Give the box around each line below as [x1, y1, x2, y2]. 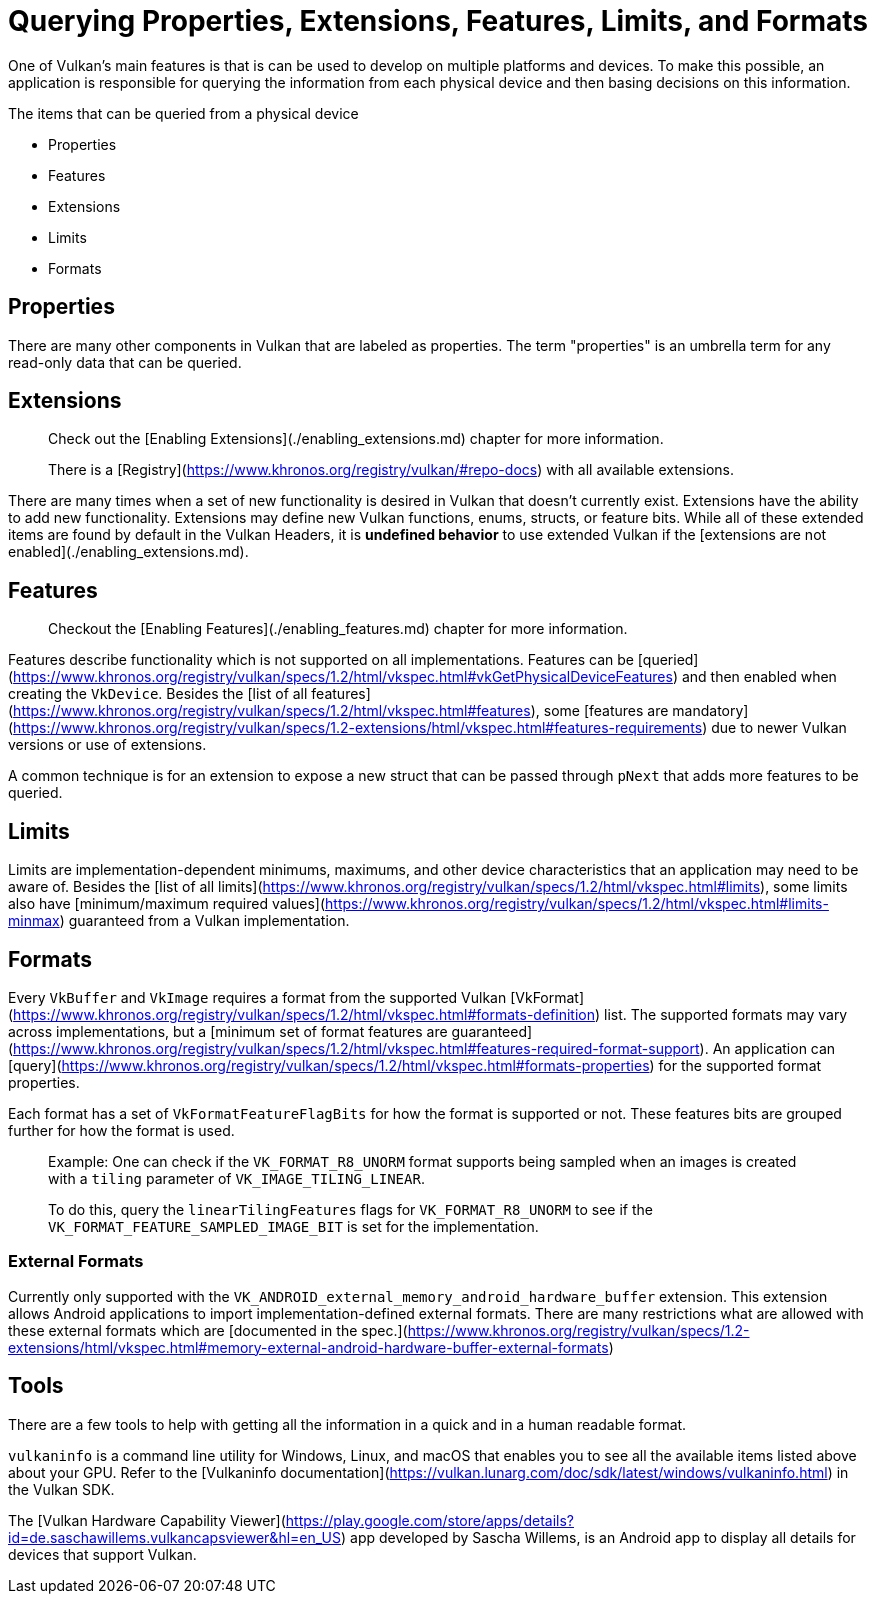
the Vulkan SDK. [8, 1480, 115, 1498]
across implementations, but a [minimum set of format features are [8, 1022, 448, 1040]
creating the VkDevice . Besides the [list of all [8, 685, 308, 703]
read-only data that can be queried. [8, 353, 242, 371]
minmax [8, 912, 60, 930]
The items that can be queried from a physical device [8, 104, 359, 122]
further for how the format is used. [8, 1121, 235, 1139]
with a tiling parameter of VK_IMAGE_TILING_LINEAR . [48, 1169, 425, 1187]
